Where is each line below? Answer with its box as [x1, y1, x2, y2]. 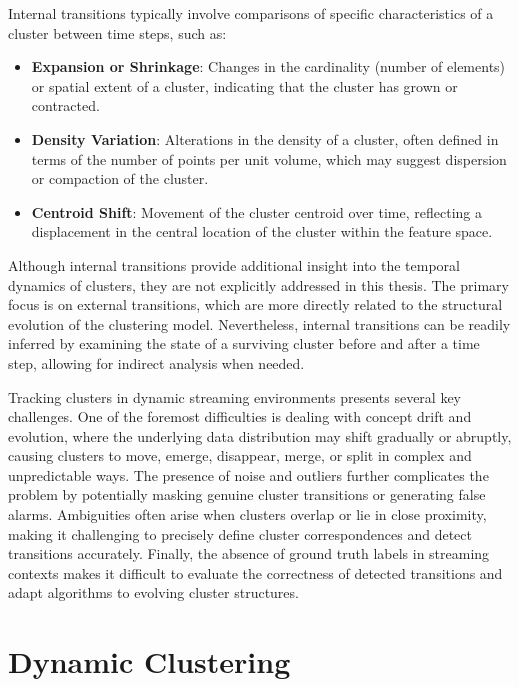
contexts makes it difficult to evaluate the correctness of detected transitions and [8, 562, 503, 583]
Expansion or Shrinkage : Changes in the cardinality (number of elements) [31, 56, 506, 77]
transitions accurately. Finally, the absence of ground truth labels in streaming [8, 543, 490, 564]
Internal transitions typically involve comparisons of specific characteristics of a [8, 3, 494, 23]
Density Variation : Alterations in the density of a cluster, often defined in [31, 128, 499, 149]
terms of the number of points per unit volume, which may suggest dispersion [31, 148, 507, 169]
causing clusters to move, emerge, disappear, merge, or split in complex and [8, 445, 472, 466]
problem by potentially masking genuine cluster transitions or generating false [8, 484, 486, 505]
